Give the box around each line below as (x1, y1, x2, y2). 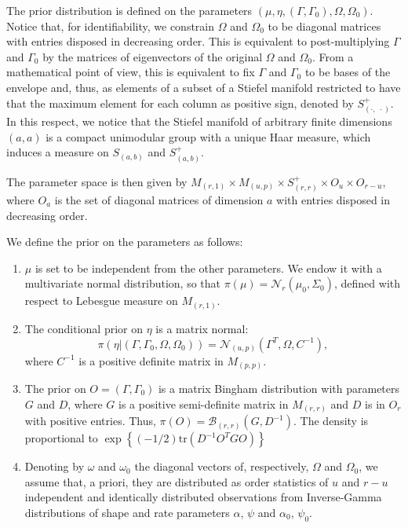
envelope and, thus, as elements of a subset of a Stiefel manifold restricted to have (6, 79, 401, 95)
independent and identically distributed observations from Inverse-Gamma (24, 489, 382, 505)
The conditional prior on (24, 320, 144, 336)
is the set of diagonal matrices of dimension (54, 192, 264, 208)
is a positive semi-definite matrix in (118, 395, 289, 412)
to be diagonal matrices (268, 17, 381, 34)
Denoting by (24, 458, 85, 475)
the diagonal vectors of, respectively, (134, 458, 309, 475)
